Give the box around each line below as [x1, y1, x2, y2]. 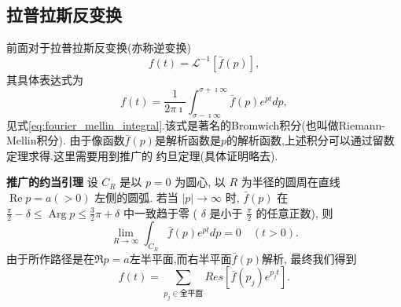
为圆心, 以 [175, 174, 226, 190]
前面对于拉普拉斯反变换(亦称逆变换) [6, 39, 191, 56]
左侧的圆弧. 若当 [94, 189, 178, 206]
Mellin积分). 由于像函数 [6, 132, 125, 148]
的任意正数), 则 [256, 204, 333, 221]
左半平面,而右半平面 [129, 250, 232, 266]
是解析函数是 [154, 132, 221, 148]
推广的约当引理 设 [6, 174, 98, 190]
